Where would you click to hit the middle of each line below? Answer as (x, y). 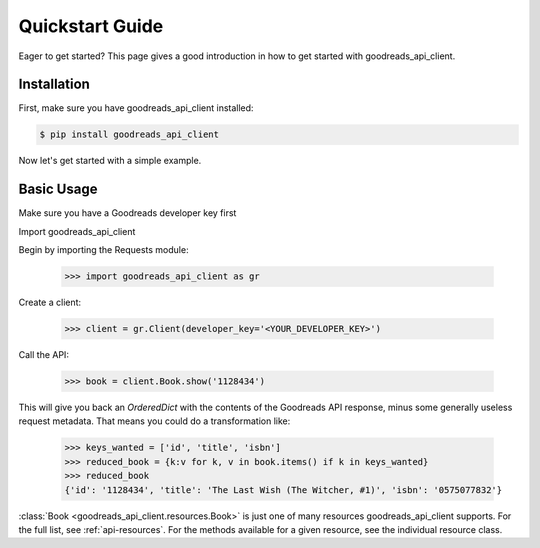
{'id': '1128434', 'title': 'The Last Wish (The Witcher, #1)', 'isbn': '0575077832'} (283, 489)
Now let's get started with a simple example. (110, 161)
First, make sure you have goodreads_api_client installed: (136, 108)
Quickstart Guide (91, 26)
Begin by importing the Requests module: (103, 250)
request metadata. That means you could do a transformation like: (154, 421)
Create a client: (50, 302)
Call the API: (44, 355)
